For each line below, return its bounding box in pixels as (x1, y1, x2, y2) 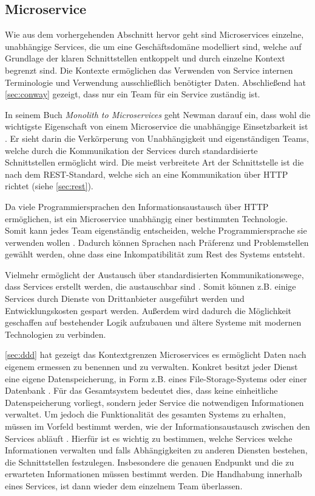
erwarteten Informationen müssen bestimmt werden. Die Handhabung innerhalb (5, 467, 302, 480)
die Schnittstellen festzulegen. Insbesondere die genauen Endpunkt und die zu (5, 455, 294, 468)
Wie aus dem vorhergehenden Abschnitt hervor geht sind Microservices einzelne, (5, 28, 304, 41)
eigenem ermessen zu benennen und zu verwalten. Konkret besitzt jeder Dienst (5, 360, 298, 373)
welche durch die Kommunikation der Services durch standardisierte (5, 144, 258, 156)
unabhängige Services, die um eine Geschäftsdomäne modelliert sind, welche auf (5, 40, 302, 52)
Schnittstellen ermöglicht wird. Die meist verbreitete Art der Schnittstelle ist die (5, 156, 304, 169)
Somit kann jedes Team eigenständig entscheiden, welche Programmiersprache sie (5, 224, 307, 237)
